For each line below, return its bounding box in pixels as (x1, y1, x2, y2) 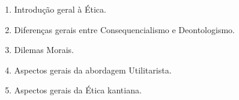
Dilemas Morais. (14, 43, 74, 56)
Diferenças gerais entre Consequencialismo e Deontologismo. (14, 23, 235, 36)
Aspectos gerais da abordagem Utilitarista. (14, 63, 172, 76)
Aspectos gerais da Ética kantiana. (14, 84, 142, 96)
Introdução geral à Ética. (14, 3, 106, 15)
